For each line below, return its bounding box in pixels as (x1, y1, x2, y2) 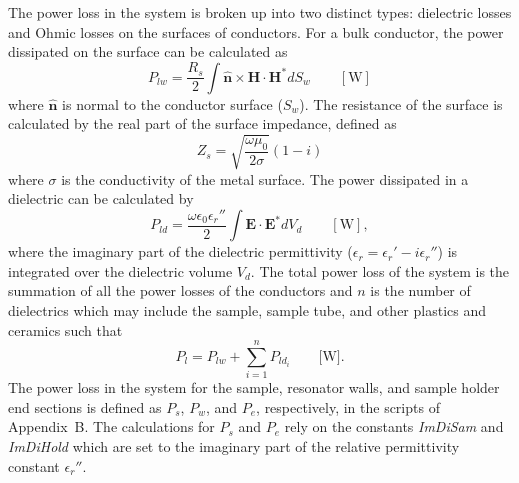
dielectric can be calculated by (8, 188, 194, 209)
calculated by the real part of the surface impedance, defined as (8, 113, 397, 134)
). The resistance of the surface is (299, 93, 503, 114)
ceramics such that (8, 319, 123, 340)
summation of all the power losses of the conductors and (8, 280, 353, 301)
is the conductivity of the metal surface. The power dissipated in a (61, 168, 469, 189)
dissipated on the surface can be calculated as (8, 41, 288, 62)
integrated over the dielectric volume (8, 260, 233, 281)
